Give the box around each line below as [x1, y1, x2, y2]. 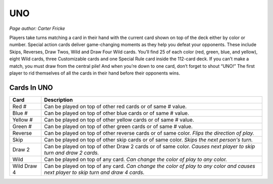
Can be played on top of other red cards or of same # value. [43, 103, 187, 110]
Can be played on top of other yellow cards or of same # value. [43, 116, 194, 123]
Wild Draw [12, 162, 37, 169]
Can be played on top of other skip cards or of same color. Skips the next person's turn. [43, 136, 253, 143]
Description [43, 96, 73, 103]
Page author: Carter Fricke [9, 25, 65, 31]
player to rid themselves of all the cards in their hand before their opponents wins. [9, 70, 180, 76]
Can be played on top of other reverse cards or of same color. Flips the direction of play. [43, 129, 255, 136]
